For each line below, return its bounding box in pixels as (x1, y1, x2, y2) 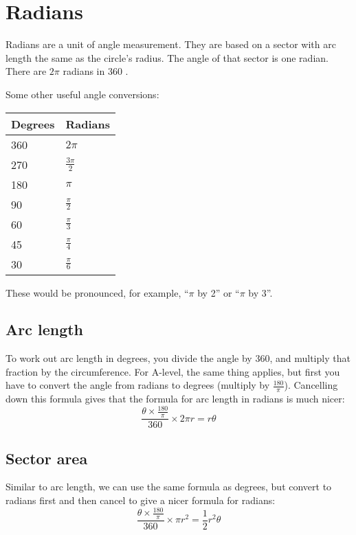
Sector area (5, 447, 88, 468)
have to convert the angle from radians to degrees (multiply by (5, 378, 270, 392)
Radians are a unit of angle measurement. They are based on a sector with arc (5, 37, 336, 52)
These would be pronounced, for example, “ (5, 285, 189, 299)
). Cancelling (284, 378, 338, 392)
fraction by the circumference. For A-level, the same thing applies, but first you (5, 364, 340, 378)
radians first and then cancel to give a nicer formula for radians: (5, 493, 276, 508)
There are (5, 64, 47, 78)
